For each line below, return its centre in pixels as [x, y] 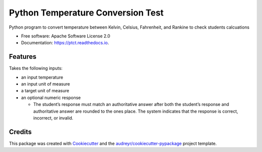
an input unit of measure [46, 84]
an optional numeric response [51, 98]
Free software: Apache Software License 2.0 [66, 36]
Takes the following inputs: [36, 68]
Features [23, 57]
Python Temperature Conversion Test [86, 13]
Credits [20, 132]
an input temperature [42, 77]
